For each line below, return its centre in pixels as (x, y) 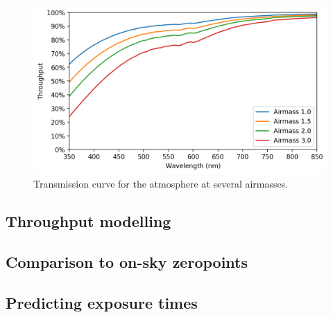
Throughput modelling (88, 221)
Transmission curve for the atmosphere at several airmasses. (161, 184)
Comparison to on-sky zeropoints (127, 261)
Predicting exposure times (102, 302)
